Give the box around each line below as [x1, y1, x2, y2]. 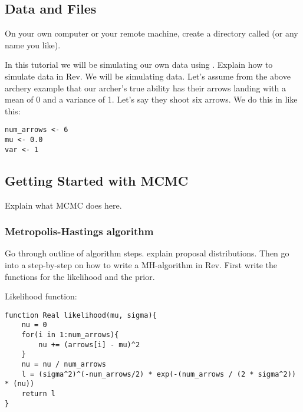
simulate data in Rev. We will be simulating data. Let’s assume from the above [5, 70, 291, 82]
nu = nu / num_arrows [21, 360, 106, 368]
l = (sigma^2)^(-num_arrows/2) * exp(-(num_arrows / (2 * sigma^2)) [21, 370, 296, 378]
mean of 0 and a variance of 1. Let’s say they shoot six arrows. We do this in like [5, 93, 298, 106]
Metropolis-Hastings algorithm [5, 224, 154, 239]
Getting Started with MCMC [5, 171, 189, 189]
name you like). [5, 38, 61, 51]
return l [21, 389, 55, 398]
